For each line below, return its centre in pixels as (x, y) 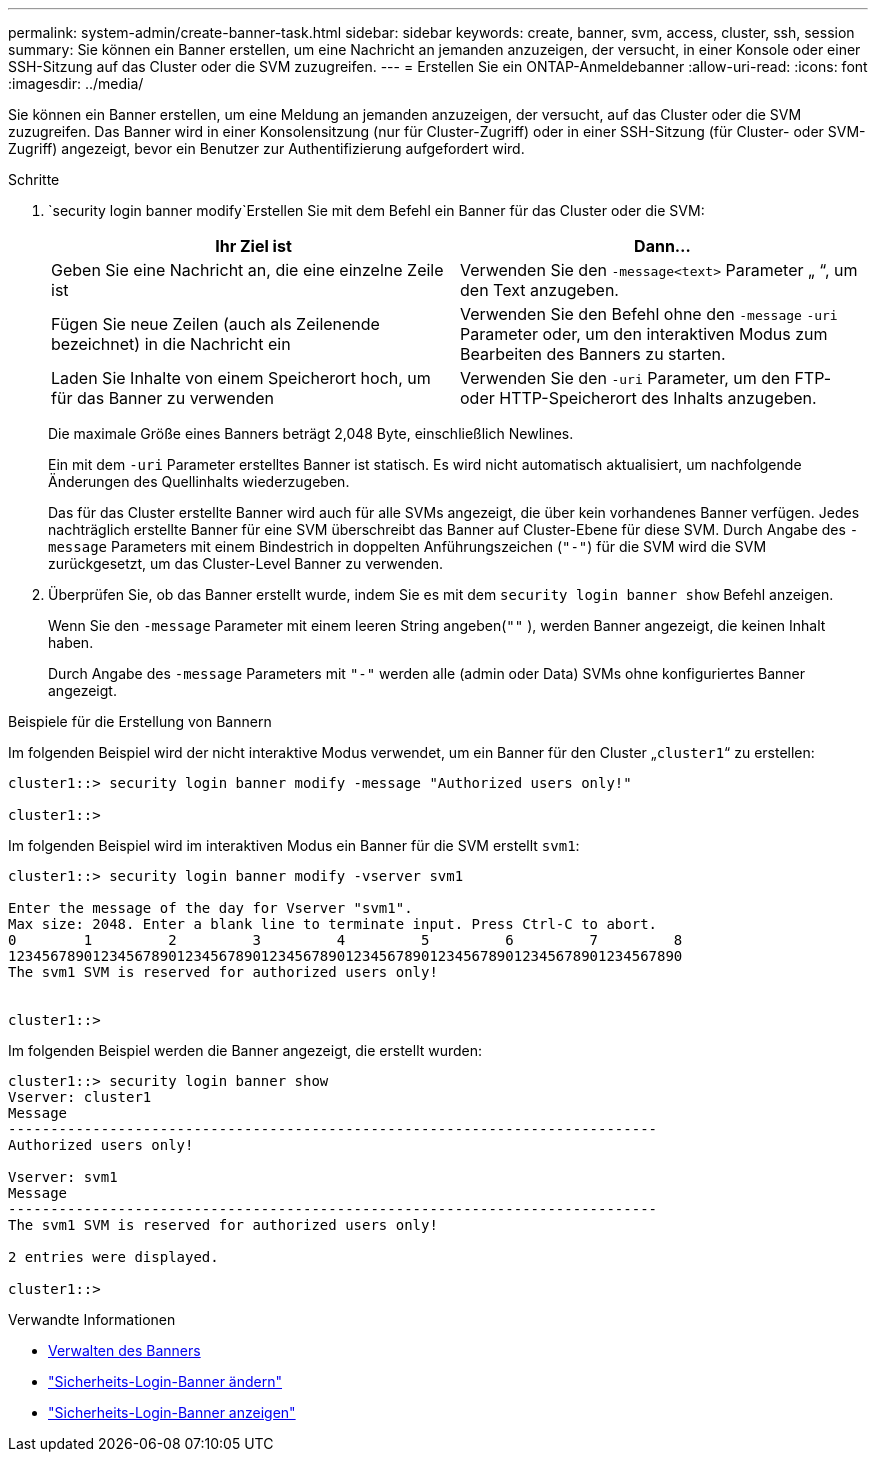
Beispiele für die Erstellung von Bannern (140, 721)
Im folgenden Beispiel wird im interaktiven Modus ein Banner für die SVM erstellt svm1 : (294, 845)
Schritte (34, 179)
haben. (71, 642)
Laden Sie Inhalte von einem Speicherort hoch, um (241, 378)
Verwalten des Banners (124, 1350)
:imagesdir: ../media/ (76, 83)
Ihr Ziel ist (253, 246)
